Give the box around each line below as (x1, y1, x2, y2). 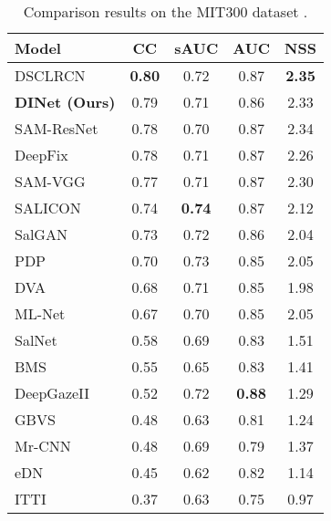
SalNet (15, 329, 57, 350)
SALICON (15, 197, 81, 218)
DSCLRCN (15, 65, 86, 86)
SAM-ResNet (15, 118, 98, 139)
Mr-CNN (15, 435, 71, 456)
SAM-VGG (15, 171, 86, 192)
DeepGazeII (15, 382, 90, 403)
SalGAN (15, 224, 67, 245)
